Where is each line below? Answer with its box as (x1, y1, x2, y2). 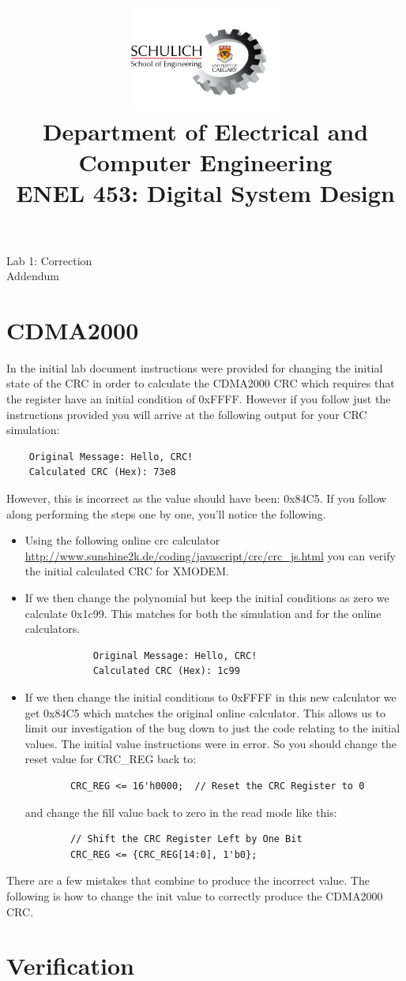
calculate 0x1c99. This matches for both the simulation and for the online (24, 605, 382, 621)
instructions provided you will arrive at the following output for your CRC (6, 406, 367, 422)
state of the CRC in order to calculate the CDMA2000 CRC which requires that (6, 375, 395, 391)
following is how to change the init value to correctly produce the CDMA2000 (6, 887, 383, 904)
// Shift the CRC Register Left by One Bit (70, 833, 303, 845)
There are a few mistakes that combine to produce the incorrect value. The (6, 872, 370, 889)
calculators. (24, 620, 81, 637)
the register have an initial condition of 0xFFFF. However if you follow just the (6, 391, 391, 407)
